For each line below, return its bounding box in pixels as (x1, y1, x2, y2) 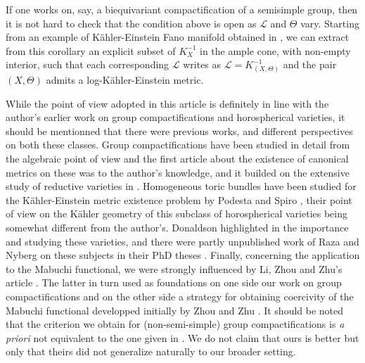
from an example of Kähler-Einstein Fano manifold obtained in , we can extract (6, 30, 350, 44)
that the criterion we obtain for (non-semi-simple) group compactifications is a (6, 317, 345, 331)
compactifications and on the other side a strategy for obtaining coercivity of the (6, 289, 354, 304)
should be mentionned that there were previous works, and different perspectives (6, 123, 353, 138)
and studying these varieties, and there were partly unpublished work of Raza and (6, 234, 359, 248)
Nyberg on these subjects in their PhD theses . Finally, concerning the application (6, 248, 360, 262)
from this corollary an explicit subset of (6, 43, 176, 58)
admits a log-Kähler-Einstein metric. (46, 72, 204, 87)
